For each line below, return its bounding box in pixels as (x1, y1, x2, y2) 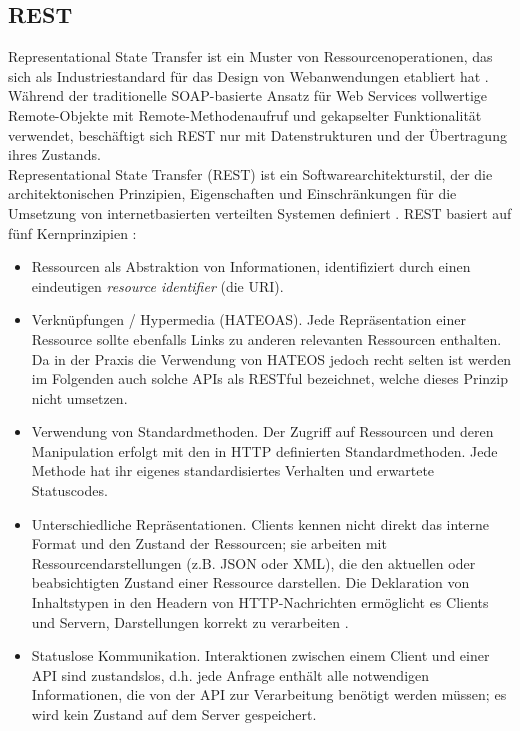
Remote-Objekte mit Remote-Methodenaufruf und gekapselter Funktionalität (8, 104, 482, 125)
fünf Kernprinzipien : (8, 222, 137, 243)
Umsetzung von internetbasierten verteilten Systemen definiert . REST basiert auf (8, 202, 512, 223)
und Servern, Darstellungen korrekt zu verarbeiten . (31, 611, 349, 632)
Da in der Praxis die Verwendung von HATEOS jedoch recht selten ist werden (31, 348, 512, 369)
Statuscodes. (31, 480, 108, 501)
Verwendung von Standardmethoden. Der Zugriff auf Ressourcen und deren (31, 421, 494, 442)
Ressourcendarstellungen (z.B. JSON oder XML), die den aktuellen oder (31, 552, 476, 573)
